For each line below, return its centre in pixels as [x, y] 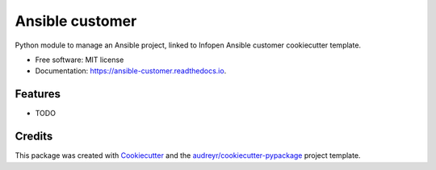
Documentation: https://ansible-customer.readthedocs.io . [131, 71]
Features [38, 94]
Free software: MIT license [80, 60]
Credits [34, 137]
